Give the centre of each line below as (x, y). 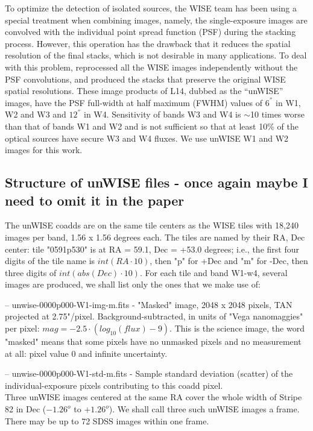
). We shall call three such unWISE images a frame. (204, 409)
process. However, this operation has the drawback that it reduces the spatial (148, 43)
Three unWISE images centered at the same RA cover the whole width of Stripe (153, 397)
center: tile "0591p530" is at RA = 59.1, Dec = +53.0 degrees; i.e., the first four (152, 249)
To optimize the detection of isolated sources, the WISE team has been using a (151, 8)
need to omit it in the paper (95, 200)
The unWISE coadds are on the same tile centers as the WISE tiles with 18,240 (152, 225)
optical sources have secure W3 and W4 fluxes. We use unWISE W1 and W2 (147, 138)
